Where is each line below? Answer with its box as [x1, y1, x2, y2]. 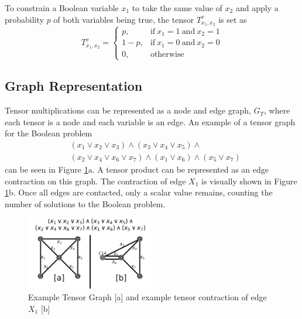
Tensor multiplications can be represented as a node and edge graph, [5, 104, 251, 116]
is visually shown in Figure [201, 174, 297, 187]
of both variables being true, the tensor [53, 13, 194, 25]
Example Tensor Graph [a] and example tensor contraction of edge [28, 291, 267, 303]
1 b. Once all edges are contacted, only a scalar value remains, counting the [5, 186, 273, 198]
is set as [218, 13, 247, 25]
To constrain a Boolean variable [5, 2, 119, 13]
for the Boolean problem [5, 127, 92, 139]
